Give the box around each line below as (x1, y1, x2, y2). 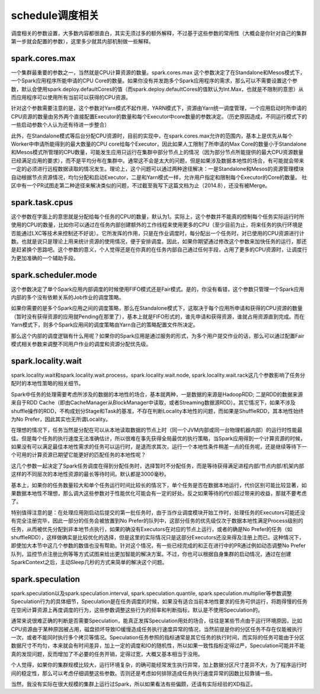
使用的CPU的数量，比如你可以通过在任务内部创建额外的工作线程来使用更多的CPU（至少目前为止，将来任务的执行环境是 (11, 221, 303, 228)
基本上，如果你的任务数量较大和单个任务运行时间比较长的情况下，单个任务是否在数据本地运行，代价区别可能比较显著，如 (11, 481, 307, 488)
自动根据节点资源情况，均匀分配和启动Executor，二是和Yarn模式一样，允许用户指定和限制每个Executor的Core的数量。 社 (11, 174, 308, 181)
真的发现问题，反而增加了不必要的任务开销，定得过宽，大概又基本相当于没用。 (11, 650, 203, 657)
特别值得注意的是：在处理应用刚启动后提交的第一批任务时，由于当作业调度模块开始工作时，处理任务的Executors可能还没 (11, 508, 305, 516)
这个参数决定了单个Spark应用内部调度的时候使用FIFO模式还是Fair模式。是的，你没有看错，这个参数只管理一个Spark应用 (11, 285, 305, 293)
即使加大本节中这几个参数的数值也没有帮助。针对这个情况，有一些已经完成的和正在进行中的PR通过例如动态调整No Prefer (11, 542, 306, 549)
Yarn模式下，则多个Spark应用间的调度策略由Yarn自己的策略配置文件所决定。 (11, 321, 199, 328)
